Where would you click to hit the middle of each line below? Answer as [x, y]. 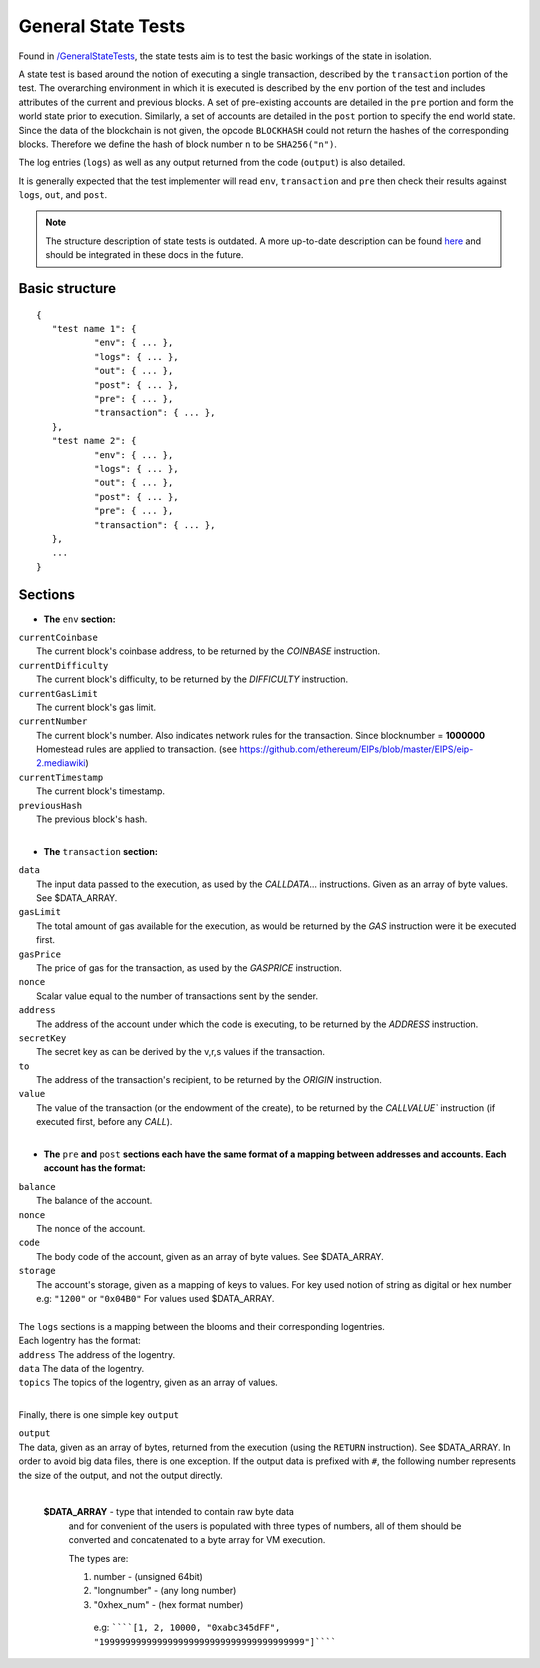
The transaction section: [101, 851]
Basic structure [67, 288]
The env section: [79, 619]
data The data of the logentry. [81, 1368]
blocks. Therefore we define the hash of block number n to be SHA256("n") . [177, 144]
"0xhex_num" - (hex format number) [168, 1604]
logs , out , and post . [63, 195]
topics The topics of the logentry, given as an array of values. [148, 1382]
